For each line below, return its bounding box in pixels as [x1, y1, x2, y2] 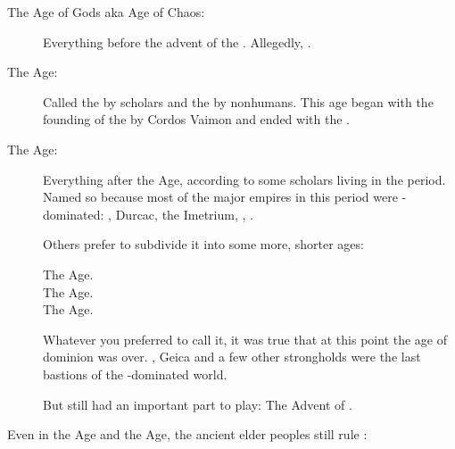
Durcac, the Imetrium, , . [115, 204, 253, 223]
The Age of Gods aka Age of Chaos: [7, 3, 205, 21]
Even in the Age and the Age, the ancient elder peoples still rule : [7, 425, 368, 444]
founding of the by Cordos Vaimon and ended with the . [43, 110, 350, 129]
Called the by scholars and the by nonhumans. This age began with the [43, 92, 434, 111]
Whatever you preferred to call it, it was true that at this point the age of [43, 329, 448, 348]
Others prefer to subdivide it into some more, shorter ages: [43, 235, 364, 254]
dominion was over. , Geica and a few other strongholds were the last [43, 347, 421, 366]
